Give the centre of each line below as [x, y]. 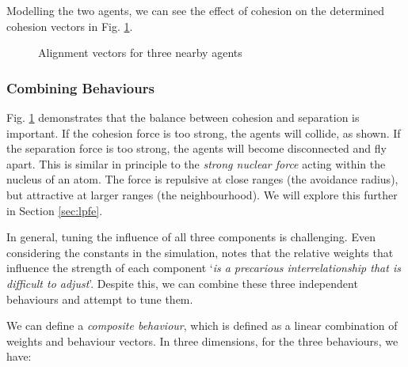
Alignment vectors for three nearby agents [140, 53]
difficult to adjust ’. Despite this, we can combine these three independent [182, 283]
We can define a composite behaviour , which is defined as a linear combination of [202, 325]
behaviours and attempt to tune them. [100, 299]
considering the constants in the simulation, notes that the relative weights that [200, 252]
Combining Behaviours [80, 87]
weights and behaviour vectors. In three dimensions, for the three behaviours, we [202, 341]
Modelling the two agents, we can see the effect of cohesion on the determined [195, 10]
